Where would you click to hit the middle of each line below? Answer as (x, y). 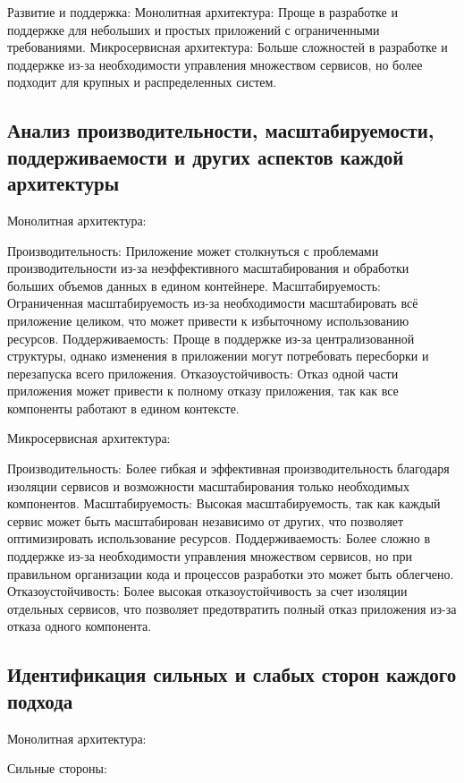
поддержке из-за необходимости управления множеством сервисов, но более (215, 64)
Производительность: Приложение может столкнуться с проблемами (193, 250)
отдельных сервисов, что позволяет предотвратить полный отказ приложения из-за (232, 608)
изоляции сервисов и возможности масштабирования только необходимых (208, 485)
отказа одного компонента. (80, 626)
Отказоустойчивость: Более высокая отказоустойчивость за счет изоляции (207, 591)
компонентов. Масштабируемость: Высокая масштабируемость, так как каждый (224, 503)
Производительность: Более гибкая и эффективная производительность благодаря (228, 468)
